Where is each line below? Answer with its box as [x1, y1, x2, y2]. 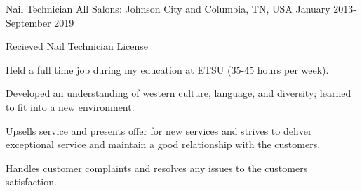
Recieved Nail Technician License [6, 39, 149, 53]
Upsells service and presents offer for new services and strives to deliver [6, 123, 312, 138]
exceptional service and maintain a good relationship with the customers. [6, 137, 321, 152]
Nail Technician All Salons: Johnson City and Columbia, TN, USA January [6, 1, 330, 15]
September [6, 15, 51, 29]
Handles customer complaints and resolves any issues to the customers [6, 160, 308, 175]
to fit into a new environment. [6, 99, 135, 114]
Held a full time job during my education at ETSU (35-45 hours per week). [6, 62, 329, 77]
